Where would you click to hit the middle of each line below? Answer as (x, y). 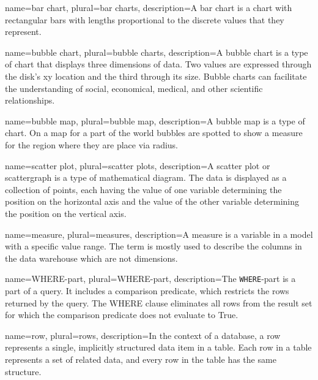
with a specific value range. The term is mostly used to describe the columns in (153, 246)
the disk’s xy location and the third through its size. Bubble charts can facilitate (156, 76)
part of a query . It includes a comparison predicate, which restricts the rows (147, 290)
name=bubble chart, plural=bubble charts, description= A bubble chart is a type (157, 52)
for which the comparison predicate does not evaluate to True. (122, 315)
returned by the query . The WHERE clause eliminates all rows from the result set (159, 302)
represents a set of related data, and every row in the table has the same (141, 359)
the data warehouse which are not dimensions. (91, 258)
